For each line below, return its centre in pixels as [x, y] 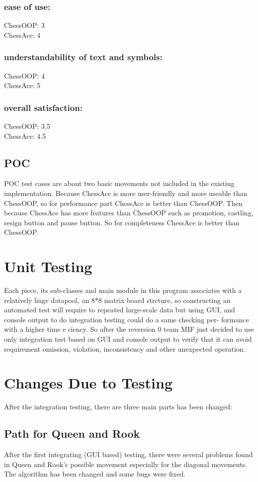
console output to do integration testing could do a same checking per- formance [127, 319]
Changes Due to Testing [88, 383]
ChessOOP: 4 [25, 75]
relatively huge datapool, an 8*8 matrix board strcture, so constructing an [117, 300]
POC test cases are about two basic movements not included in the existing [119, 183]
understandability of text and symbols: [83, 57]
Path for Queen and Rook [72, 434]
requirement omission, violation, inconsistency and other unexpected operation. [125, 348]
